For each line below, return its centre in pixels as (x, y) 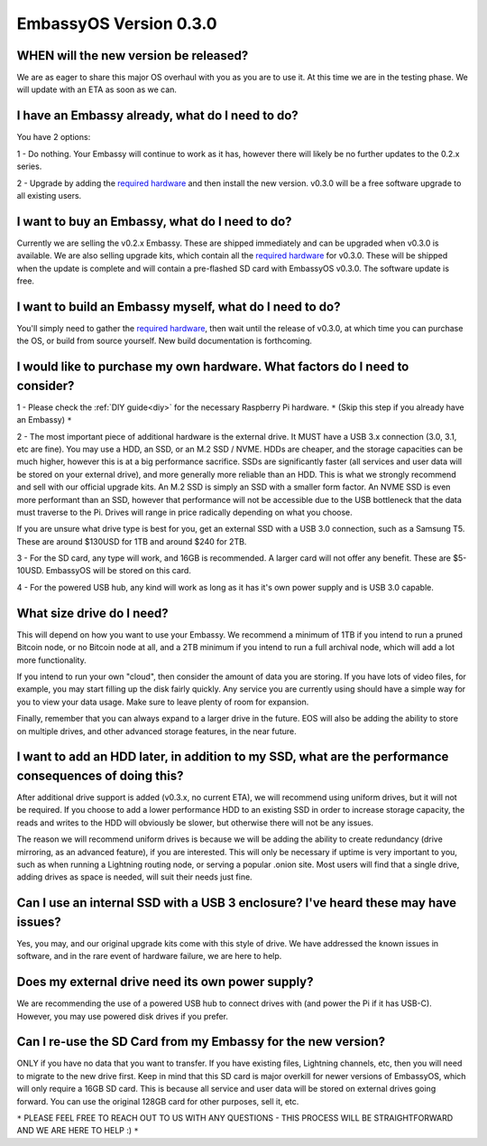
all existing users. (49, 195)
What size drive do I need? (92, 613)
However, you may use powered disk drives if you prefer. (123, 1016)
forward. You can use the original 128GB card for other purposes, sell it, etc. (158, 1101)
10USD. (30, 571)
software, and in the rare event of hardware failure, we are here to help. (149, 956)
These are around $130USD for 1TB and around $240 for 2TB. (132, 541)
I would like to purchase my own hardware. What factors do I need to (213, 367)
